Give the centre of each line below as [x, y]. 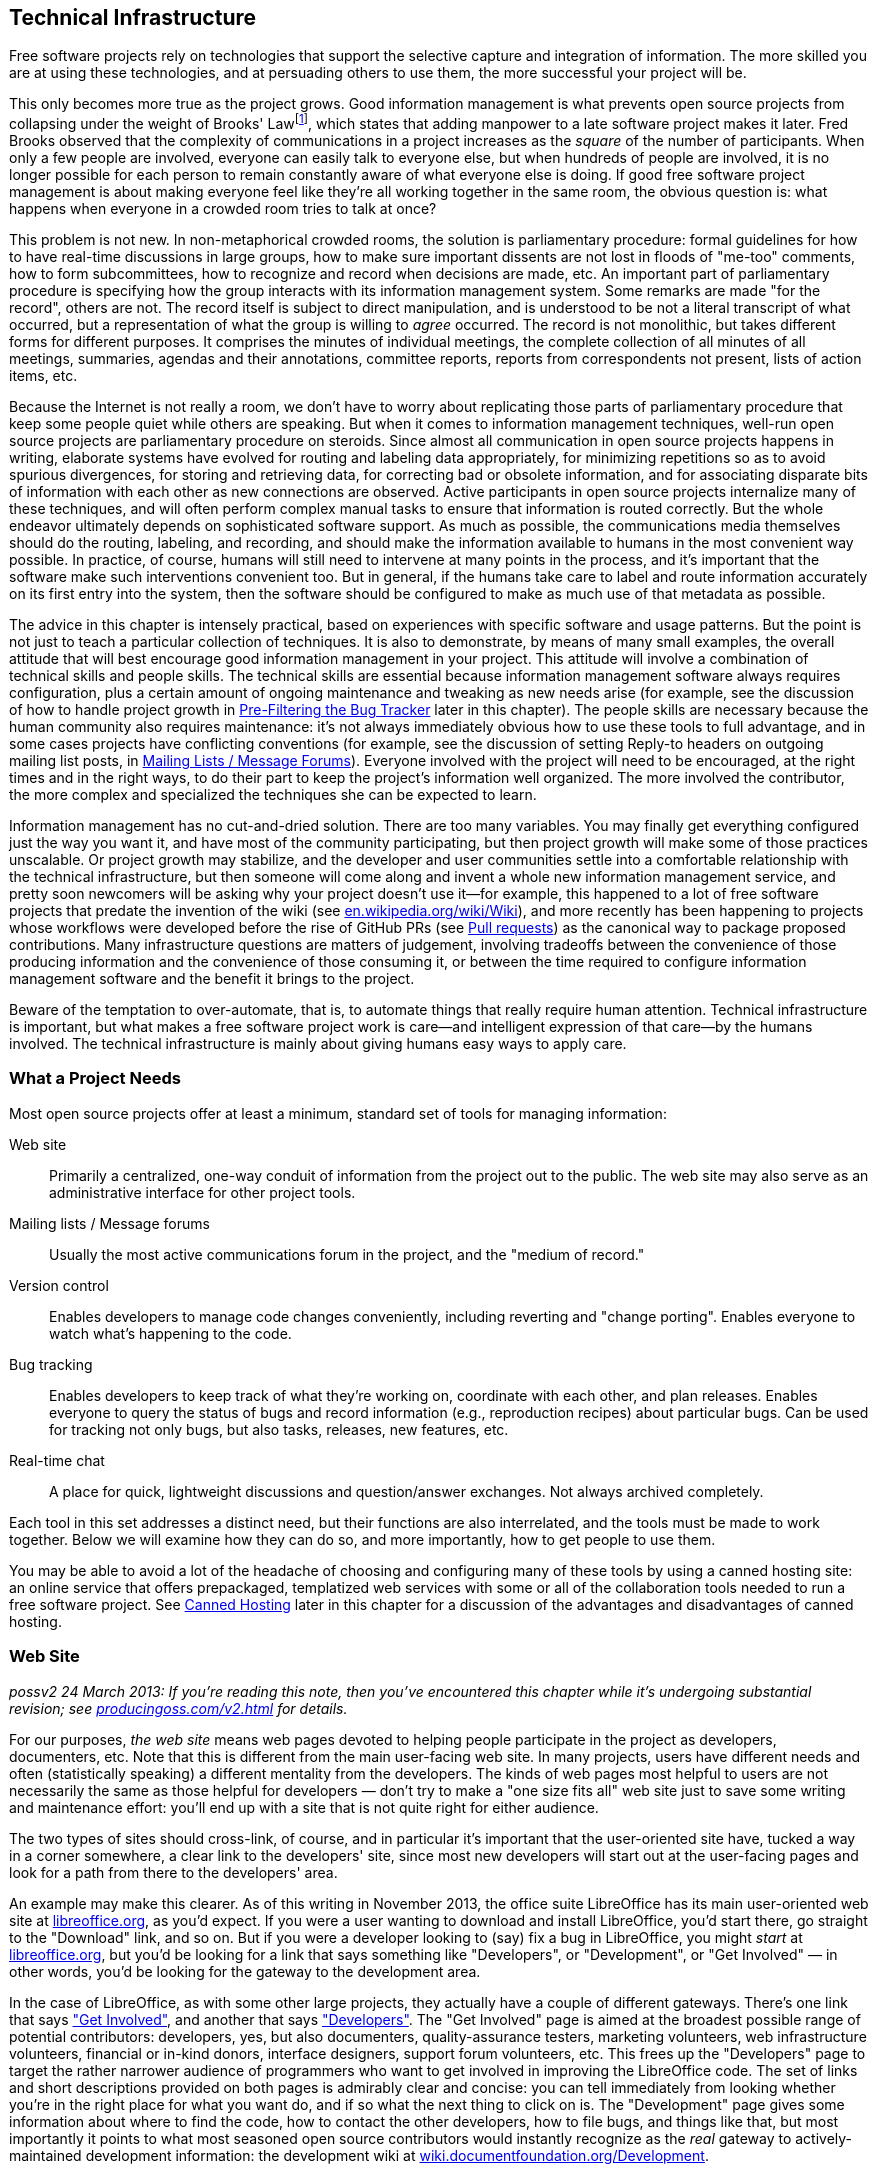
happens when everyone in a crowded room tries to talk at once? [223, 209]
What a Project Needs [95, 1078]
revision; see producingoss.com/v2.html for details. [178, 1708]
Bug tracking [51, 1364]
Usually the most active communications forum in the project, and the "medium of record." [347, 1254]
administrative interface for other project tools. [202, 1192]
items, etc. [43, 376]
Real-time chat [57, 1460]
